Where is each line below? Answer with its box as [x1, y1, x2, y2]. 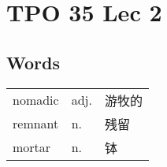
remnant [13, 114, 59, 133]
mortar [13, 138, 51, 157]
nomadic [13, 91, 59, 109]
